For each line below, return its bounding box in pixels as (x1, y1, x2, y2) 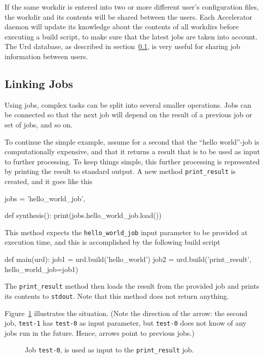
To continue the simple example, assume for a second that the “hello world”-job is (5, 136, 259, 147)
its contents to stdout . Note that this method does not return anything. (5, 290, 229, 301)
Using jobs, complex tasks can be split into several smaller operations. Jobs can (5, 99, 251, 110)
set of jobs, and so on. (5, 119, 73, 129)
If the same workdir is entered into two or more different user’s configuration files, (5, 2, 259, 12)
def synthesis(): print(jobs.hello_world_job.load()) (5, 210, 162, 220)
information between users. (5, 51, 88, 61)
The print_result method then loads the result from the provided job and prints (5, 281, 259, 291)
